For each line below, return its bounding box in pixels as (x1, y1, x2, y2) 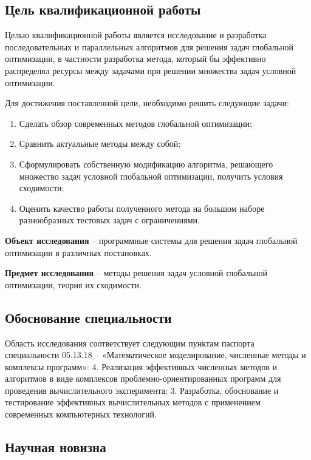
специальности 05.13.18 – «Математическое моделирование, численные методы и (5, 348, 306, 361)
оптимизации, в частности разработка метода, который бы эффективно (5, 52, 266, 65)
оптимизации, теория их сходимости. (5, 278, 142, 291)
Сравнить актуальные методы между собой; (19, 137, 181, 150)
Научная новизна (5, 438, 106, 456)
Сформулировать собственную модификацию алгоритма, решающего (19, 157, 273, 170)
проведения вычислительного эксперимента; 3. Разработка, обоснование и (5, 384, 279, 396)
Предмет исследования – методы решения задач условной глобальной (5, 266, 268, 279)
